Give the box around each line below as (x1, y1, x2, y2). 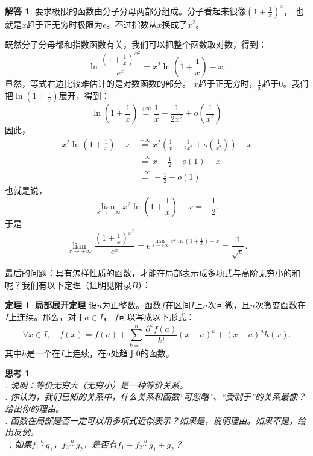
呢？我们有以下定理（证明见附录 (5, 278, 131, 291)
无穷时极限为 (52, 17, 103, 30)
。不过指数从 (106, 17, 157, 30)
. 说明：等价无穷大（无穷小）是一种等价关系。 (5, 378, 188, 391)
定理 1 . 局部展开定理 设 (5, 299, 97, 311)
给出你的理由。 (5, 402, 64, 415)
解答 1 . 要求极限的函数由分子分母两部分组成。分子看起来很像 (5, 4, 246, 17)
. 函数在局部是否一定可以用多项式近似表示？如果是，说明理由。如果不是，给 (5, 414, 306, 426)
